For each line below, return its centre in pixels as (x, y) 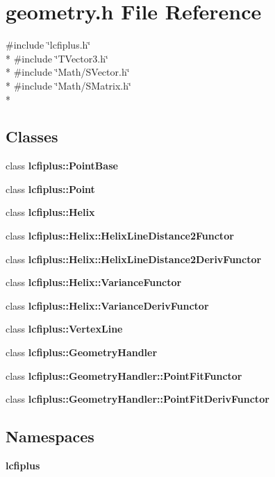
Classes (32, 136)
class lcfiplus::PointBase (62, 166)
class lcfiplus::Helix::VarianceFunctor (94, 282)
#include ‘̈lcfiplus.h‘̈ (48, 45)
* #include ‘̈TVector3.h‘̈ (57, 58)
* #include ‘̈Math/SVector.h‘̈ (68, 72)
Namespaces (50, 436)
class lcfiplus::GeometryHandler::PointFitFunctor (124, 375)
